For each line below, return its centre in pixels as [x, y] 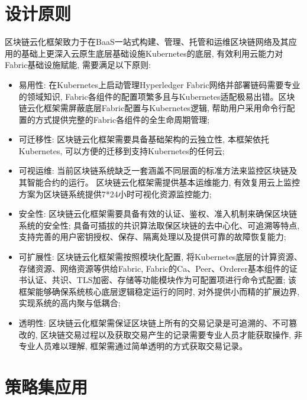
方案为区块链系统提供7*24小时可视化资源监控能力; [115, 194]
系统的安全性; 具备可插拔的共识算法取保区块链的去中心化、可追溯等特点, [159, 225]
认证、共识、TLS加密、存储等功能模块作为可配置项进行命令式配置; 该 [161, 280]
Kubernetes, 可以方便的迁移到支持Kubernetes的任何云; [122, 150]
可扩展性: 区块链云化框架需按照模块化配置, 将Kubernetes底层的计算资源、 [160, 257]
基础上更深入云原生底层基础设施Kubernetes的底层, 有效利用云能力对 [152, 53]
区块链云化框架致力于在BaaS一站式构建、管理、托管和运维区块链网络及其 [147, 42]
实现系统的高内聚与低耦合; [70, 303]
